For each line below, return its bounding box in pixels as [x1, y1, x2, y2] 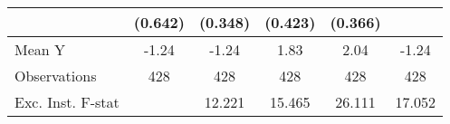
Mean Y [14, 39, 66, 60]
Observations [14, 65, 97, 86]
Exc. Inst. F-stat [14, 91, 120, 112]
